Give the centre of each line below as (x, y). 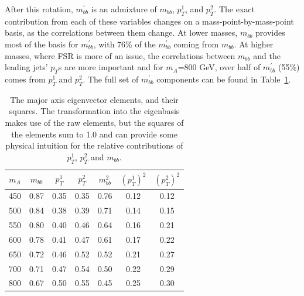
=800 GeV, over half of (219, 67)
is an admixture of (124, 9)
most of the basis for (42, 44)
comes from (25, 79)
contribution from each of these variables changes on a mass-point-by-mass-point (149, 21)
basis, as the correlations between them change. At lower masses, (121, 32)
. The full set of (111, 79)
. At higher (254, 44)
